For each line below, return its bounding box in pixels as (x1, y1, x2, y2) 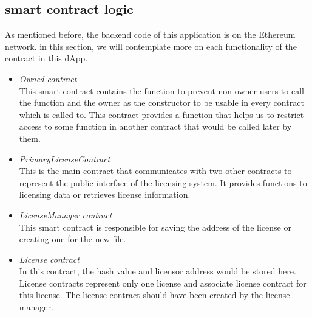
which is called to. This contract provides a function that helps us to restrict (19, 108, 304, 120)
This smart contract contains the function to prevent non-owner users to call (19, 84, 304, 97)
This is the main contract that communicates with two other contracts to (19, 164, 292, 177)
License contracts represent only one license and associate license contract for (19, 276, 307, 289)
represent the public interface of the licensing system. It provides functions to (19, 176, 307, 189)
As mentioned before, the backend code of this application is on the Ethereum (5, 28, 296, 41)
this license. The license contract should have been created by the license (19, 288, 290, 301)
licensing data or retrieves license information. (19, 188, 191, 201)
